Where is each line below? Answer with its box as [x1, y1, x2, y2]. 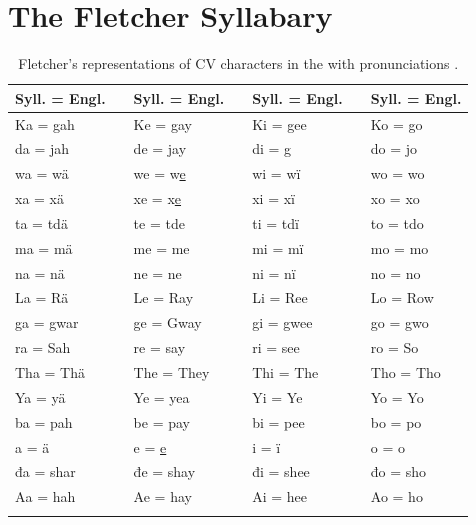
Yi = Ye [252, 386, 303, 407]
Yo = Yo [370, 386, 424, 407]
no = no [370, 262, 421, 283]
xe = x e [133, 188, 182, 209]
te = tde [133, 212, 185, 233]
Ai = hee [252, 486, 308, 507]
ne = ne [133, 262, 182, 283]
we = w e [133, 163, 186, 184]
